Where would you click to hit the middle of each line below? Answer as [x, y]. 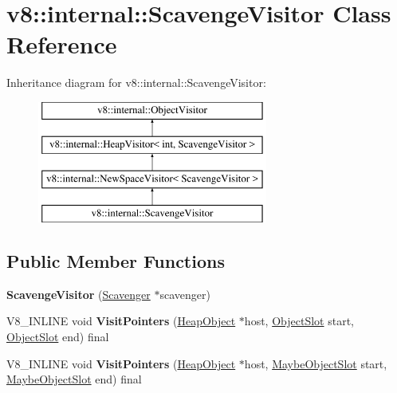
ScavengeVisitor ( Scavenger [79, 294]
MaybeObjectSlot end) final [74, 379]
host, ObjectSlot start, [299, 321]
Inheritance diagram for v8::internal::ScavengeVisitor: [136, 83]
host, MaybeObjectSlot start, [316, 363]
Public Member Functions [116, 261]
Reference [62, 44]
